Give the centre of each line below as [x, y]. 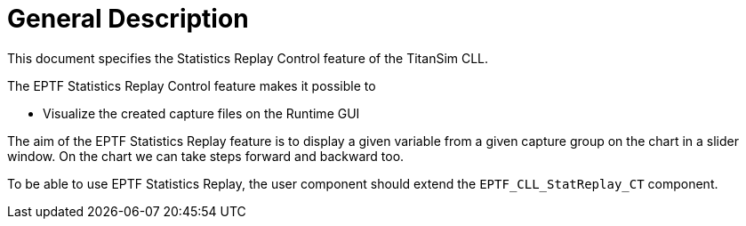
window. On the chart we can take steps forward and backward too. [206, 156]
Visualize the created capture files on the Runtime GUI [201, 113]
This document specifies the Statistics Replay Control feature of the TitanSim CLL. [248, 58]
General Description [128, 19]
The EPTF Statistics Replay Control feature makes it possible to [192, 85]
